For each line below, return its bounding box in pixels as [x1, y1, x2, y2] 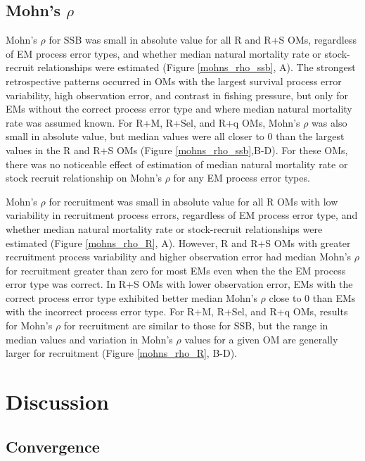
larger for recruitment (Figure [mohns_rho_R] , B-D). [6, 346, 237, 360]
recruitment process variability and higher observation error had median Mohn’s [6, 249, 352, 264]
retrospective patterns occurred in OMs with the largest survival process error [6, 73, 342, 88]
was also [312, 115, 347, 130]
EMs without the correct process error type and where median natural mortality [6, 101, 352, 116]
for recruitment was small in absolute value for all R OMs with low [49, 194, 338, 208]
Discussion [6, 387, 109, 416]
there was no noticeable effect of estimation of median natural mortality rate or [6, 156, 348, 171]
